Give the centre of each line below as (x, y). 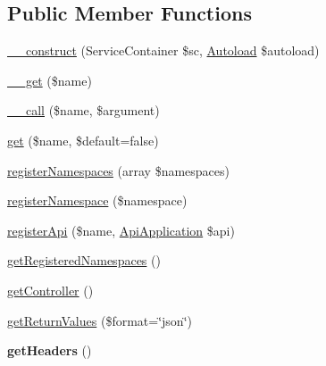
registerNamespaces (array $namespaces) (118, 170)
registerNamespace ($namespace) (97, 200)
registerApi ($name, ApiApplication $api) (121, 230)
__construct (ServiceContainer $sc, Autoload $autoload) (163, 50)
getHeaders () (50, 350)
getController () (50, 290)
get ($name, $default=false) (83, 140)
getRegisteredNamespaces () (84, 260)
